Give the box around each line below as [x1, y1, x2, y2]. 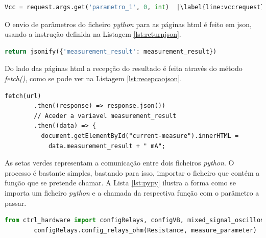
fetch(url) [5, 92, 41, 100]
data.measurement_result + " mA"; [48, 142, 165, 150]
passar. [5, 197, 27, 208]
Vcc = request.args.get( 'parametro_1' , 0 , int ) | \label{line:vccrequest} [5, 4, 264, 11]
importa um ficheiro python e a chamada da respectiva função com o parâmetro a [5, 187, 259, 198]
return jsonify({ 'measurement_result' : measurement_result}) [5, 47, 217, 55]
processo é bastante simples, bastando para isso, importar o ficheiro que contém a [5, 167, 260, 178]
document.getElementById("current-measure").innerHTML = [41, 132, 239, 139]
